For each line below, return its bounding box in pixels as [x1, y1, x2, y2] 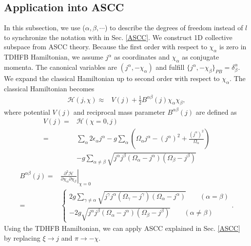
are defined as [195, 106, 237, 117]
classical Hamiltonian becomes [4, 83, 95, 93]
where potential [4, 106, 50, 117]
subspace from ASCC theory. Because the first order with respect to [4, 41, 207, 52]
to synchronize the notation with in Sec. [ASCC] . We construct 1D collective [4, 32, 232, 42]
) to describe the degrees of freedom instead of [104, 22, 243, 33]
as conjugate [182, 52, 219, 62]
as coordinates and [114, 52, 170, 62]
